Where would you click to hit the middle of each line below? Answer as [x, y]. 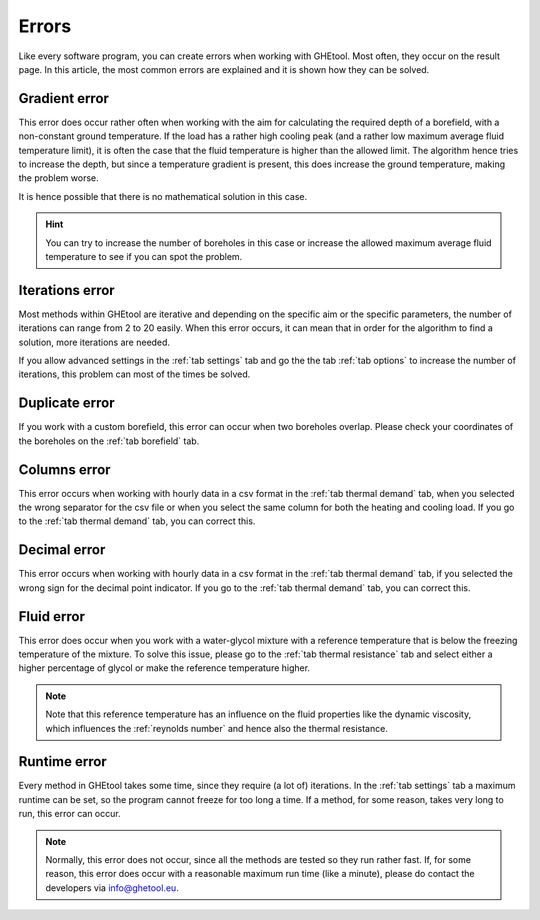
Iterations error [66, 290]
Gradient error [64, 98]
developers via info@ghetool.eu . [112, 887]
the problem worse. [58, 178]
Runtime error [62, 761]
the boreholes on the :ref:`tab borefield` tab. [109, 441]
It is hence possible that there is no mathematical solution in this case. [163, 196]
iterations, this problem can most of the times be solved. [134, 374]
